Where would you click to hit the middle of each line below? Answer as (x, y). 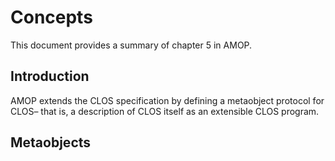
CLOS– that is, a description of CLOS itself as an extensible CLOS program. (165, 111)
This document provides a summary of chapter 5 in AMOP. (131, 45)
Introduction (50, 76)
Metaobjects (51, 142)
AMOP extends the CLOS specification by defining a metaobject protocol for (167, 100)
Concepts (51, 17)
